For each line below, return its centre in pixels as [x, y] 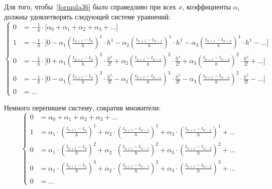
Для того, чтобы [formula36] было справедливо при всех [90, 6]
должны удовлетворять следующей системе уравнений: [87, 16]
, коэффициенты [206, 6]
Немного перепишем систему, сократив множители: [82, 107]
